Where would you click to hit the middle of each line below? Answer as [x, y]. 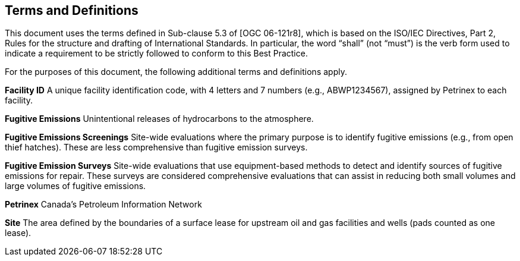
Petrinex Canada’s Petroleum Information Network [103, 205]
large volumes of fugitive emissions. [75, 186]
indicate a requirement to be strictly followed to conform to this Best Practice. [156, 54]
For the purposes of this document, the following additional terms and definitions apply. [176, 72]
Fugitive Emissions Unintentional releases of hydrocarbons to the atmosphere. [159, 119]
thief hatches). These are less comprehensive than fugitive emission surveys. [156, 147]
